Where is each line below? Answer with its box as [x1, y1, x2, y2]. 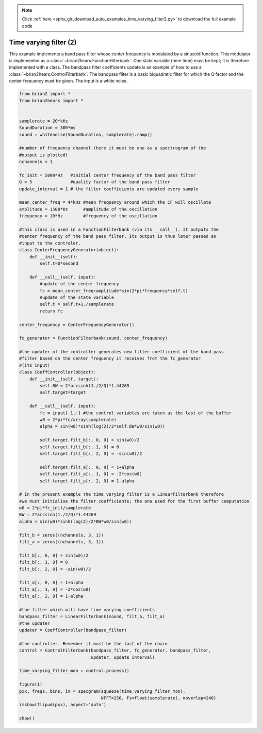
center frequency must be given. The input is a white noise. [9, 78, 128, 84]
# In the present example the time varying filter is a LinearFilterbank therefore [19, 491, 224, 497]
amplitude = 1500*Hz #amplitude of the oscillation [19, 206, 158, 212]
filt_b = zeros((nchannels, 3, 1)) [19, 532, 104, 538]
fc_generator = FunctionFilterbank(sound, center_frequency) [19, 335, 168, 341]
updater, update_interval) [90, 654, 155, 660]
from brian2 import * [19, 91, 71, 97]
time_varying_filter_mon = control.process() [19, 668, 130, 674]
